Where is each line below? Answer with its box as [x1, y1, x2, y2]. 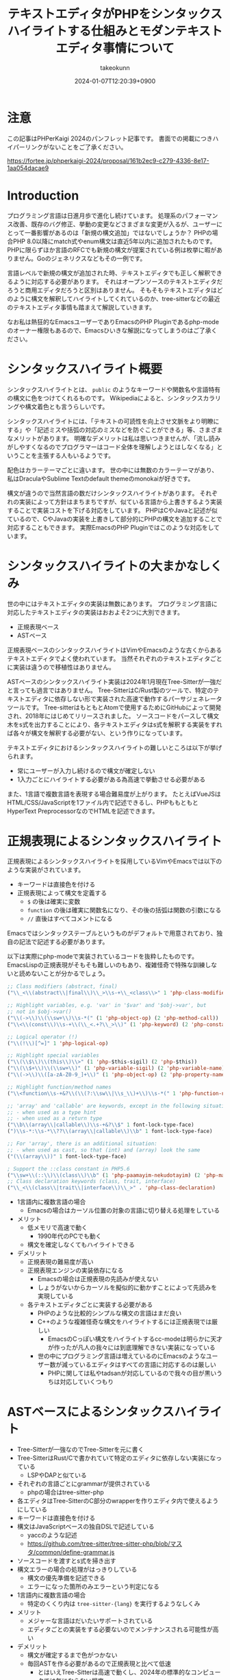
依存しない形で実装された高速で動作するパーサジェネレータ [54, 694, 222, 703]
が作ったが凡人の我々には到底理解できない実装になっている [47, 1343, 216, 1352]
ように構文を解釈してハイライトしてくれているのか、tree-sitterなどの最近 [12, 294, 220, 302]
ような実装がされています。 [7, 866, 85, 874]
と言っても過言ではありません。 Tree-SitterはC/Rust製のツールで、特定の [7, 686, 214, 694]
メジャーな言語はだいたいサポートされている [27, 1617, 153, 1625]
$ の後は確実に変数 [27, 897, 81, 905]
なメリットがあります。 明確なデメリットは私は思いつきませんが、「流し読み [7, 434, 221, 442]
